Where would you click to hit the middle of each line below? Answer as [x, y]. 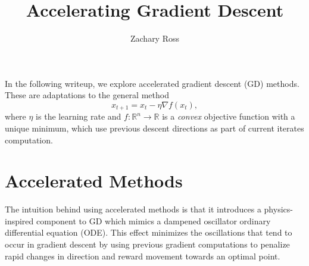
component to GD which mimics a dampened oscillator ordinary [154, 220]
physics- [278, 209]
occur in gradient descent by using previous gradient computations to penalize [147, 244]
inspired [19, 220]
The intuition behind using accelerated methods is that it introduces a [133, 209]
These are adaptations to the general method [87, 95]
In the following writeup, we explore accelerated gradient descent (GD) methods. [152, 83]
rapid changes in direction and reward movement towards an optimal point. [143, 256]
